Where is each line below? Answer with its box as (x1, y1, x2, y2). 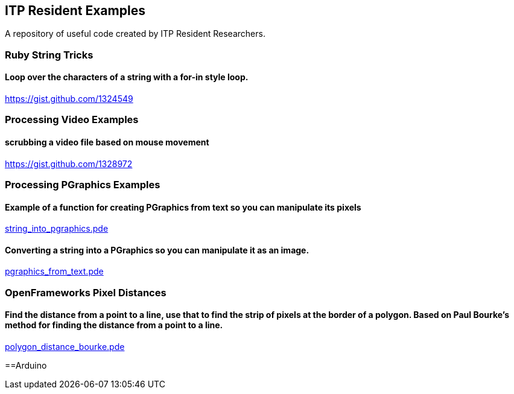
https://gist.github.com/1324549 (5, 94, 133, 104)
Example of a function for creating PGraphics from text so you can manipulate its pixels (5, 202, 361, 212)
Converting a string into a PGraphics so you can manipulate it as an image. (5, 244, 309, 255)
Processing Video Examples (5, 113, 139, 126)
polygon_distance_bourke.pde (5, 342, 125, 352)
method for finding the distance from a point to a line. (5, 320, 223, 331)
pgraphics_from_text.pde (5, 266, 104, 277)
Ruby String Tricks (5, 48, 94, 61)
